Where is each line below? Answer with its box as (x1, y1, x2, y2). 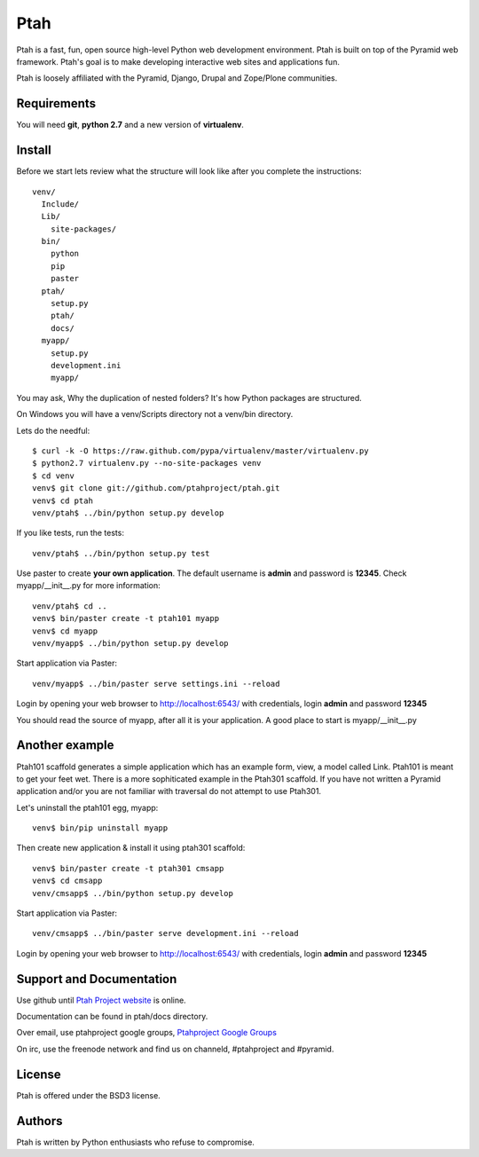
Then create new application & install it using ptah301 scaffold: (16, 843, 246, 854)
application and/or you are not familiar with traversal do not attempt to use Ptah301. (16, 786, 322, 797)
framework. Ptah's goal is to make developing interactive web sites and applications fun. (16, 56, 341, 67)
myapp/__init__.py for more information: (16, 580, 161, 591)
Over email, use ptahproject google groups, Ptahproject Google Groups (16, 1027, 277, 1038)
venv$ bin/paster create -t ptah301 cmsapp (32, 863, 224, 873)
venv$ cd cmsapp (32, 876, 103, 886)
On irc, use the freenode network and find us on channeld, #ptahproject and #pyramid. (16, 1043, 334, 1054)
